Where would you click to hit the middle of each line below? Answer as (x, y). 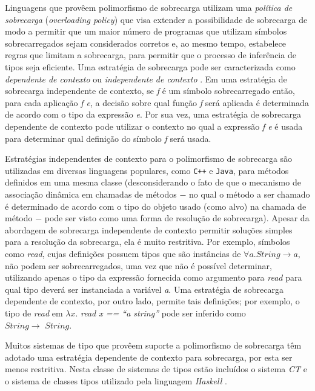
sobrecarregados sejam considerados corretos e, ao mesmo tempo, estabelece (145, 43)
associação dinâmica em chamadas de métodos (91, 194)
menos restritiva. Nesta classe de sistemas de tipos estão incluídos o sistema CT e (156, 369)
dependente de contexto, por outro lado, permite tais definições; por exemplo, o (152, 301)
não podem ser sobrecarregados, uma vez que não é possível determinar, (138, 265)
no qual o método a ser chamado (249, 194)
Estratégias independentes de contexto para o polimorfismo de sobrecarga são (149, 159)
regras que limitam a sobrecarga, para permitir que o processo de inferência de (151, 55)
